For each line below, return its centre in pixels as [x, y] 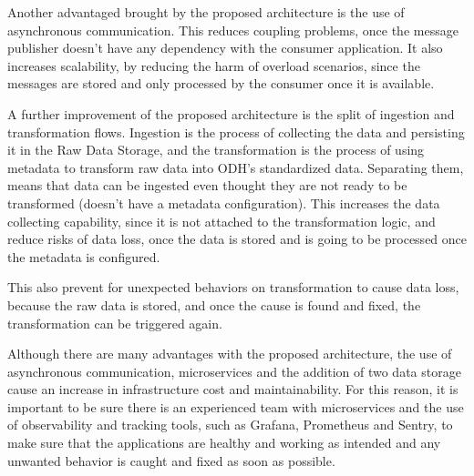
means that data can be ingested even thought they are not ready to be [207, 185]
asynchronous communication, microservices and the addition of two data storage [234, 371]
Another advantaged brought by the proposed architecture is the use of [206, 12]
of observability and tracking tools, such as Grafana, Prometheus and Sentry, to [230, 425]
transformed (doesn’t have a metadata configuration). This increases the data [224, 203]
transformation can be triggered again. [115, 323]
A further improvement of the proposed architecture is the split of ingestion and [231, 113]
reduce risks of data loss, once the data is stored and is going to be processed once [237, 239]
